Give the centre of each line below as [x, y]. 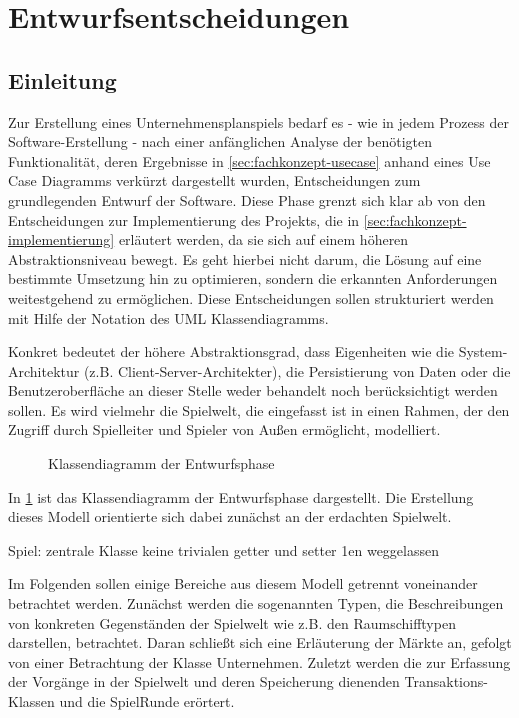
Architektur [44, 370]
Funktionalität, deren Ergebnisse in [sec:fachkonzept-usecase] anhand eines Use [249, 160]
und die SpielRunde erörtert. [147, 701]
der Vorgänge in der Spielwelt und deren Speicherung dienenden [204, 681]
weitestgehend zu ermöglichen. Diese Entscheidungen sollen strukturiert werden [251, 297]
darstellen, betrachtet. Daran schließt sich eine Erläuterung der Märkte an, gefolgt [260, 642]
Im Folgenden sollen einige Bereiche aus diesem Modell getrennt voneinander [243, 583]
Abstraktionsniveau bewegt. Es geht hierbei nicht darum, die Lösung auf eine [245, 258]
